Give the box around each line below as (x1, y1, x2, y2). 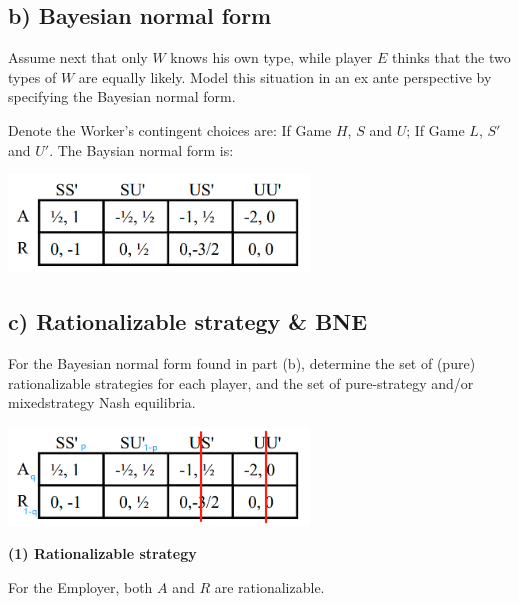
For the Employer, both (8, 576, 153, 597)
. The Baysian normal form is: (49, 139, 234, 160)
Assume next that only (8, 47, 148, 68)
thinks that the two (392, 47, 511, 68)
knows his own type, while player (170, 47, 373, 68)
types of (8, 66, 57, 87)
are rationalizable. (214, 576, 325, 597)
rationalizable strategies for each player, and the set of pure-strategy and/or (8, 372, 474, 393)
